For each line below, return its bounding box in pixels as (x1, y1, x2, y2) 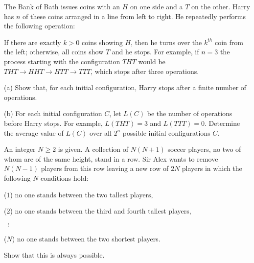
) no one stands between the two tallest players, (10, 189, 153, 199)
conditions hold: (41, 172, 89, 183)
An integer (4, 144, 36, 154)
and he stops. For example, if (112, 47, 199, 57)
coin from (214, 37, 243, 47)
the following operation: (4, 21, 75, 31)
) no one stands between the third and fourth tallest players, (10, 206, 191, 216)
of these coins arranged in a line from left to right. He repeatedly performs (23, 11, 246, 21)
